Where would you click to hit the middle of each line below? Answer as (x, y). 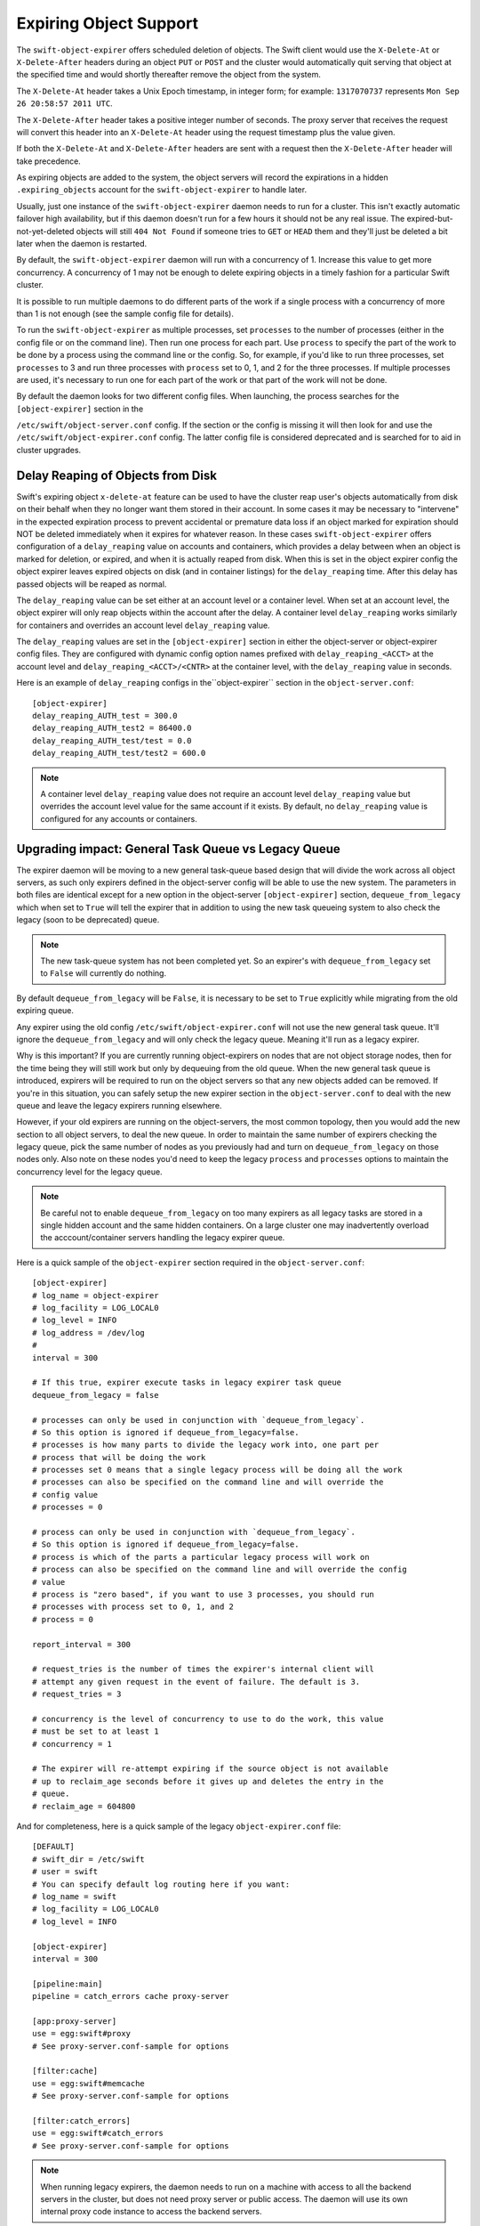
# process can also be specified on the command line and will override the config (220, 1570)
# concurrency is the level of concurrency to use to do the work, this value (208, 1719)
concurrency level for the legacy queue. (90, 1172)
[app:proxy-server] (75, 2021)
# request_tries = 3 (77, 1694)
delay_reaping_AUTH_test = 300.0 (105, 716)
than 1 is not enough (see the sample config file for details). (125, 313)
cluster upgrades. (49, 450)
